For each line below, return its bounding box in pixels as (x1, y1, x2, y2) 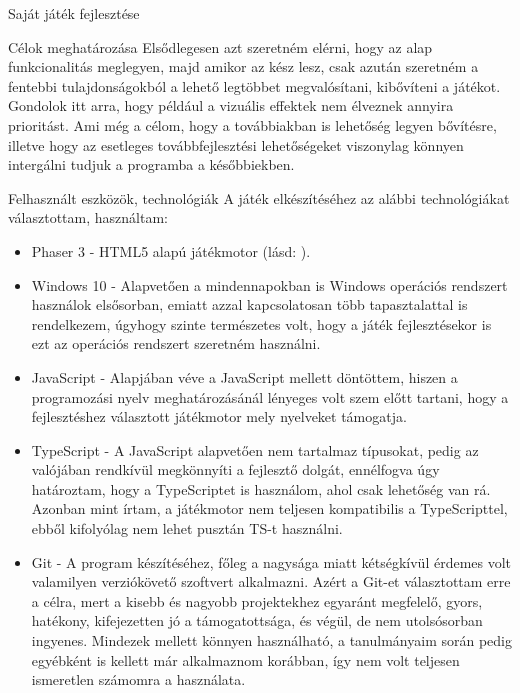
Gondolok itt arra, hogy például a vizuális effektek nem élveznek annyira (8, 95, 454, 116)
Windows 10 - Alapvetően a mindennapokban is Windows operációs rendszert (31, 274, 508, 295)
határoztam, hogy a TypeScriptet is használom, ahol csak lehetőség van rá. (31, 478, 491, 499)
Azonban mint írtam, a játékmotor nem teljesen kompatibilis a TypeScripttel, (31, 498, 508, 519)
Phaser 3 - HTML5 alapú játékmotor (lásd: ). (31, 240, 311, 261)
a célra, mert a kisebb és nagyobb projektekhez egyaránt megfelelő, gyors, (31, 590, 483, 611)
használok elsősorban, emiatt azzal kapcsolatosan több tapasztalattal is (31, 294, 468, 315)
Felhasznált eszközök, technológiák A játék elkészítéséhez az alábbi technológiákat (8, 187, 510, 208)
